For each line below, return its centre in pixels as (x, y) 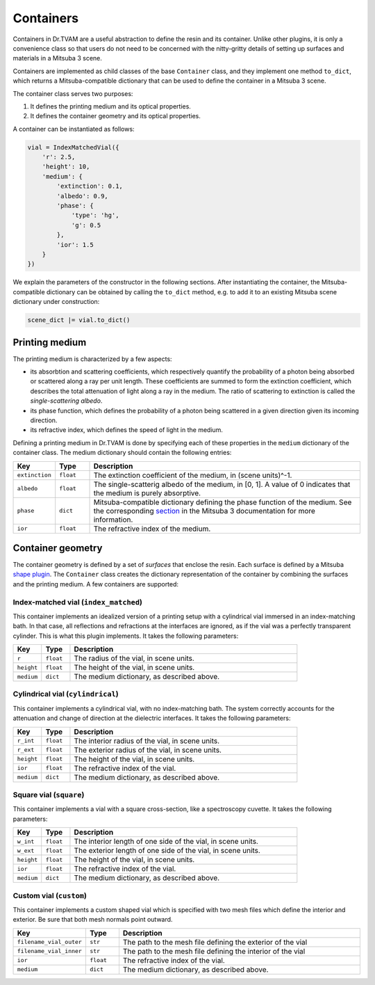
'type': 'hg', (95, 215)
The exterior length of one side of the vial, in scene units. (167, 851)
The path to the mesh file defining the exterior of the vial (215, 942)
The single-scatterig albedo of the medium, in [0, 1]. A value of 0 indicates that (222, 484)
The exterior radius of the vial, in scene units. (148, 750)
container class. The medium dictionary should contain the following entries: (122, 453)
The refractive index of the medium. (152, 529)
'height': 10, (66, 167)
